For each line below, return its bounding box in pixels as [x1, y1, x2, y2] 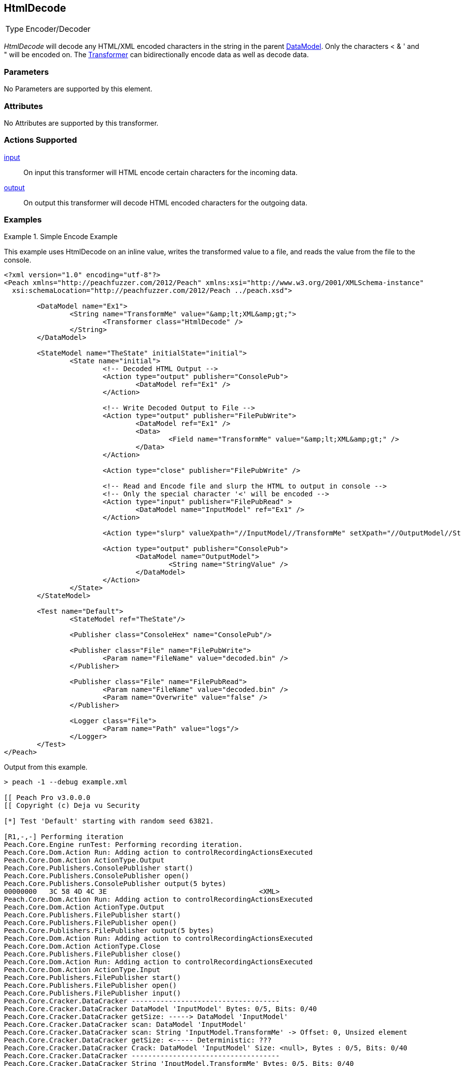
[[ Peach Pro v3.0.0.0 [4, 794, 91, 802]
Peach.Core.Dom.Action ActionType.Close [4, 942, 161, 951]
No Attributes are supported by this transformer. [4, 118, 159, 127]
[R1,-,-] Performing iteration [4, 833, 124, 841]
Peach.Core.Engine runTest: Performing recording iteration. [4, 841, 243, 849]
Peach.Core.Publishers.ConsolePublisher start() [4, 864, 193, 872]
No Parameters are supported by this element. [4, 85, 152, 93]
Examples [4, 215, 42, 225]
